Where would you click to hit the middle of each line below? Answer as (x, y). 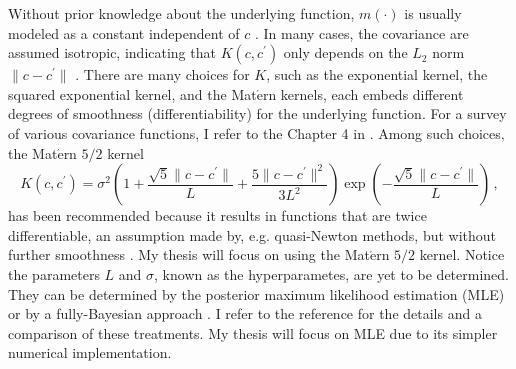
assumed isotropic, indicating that (112, 52)
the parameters (54, 273)
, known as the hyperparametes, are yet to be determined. (332, 273)
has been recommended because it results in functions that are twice (217, 215)
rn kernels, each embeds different (363, 93)
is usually (433, 13)
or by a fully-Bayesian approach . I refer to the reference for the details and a (245, 313)
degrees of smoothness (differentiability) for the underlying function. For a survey (257, 113)
